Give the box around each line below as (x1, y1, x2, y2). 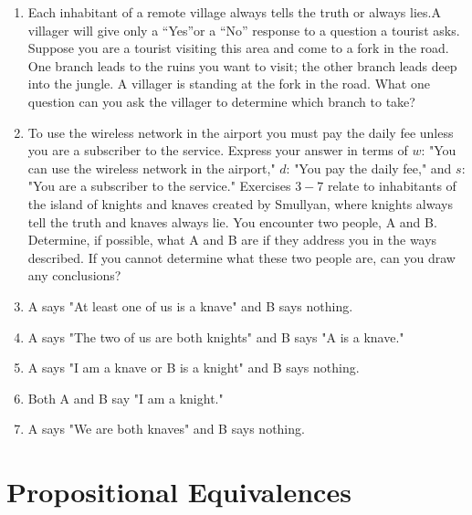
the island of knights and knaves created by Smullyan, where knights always (27, 194, 453, 213)
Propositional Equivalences (6, 473, 351, 510)
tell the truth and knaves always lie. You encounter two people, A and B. (27, 212, 437, 231)
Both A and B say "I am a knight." (27, 388, 224, 407)
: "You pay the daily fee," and (286, 158, 452, 177)
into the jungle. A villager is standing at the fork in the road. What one (27, 74, 430, 93)
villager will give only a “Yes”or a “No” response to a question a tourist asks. (27, 20, 460, 39)
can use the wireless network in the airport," (27, 158, 276, 177)
